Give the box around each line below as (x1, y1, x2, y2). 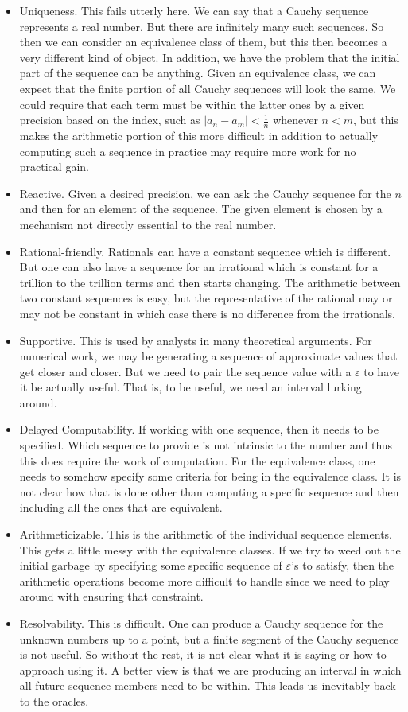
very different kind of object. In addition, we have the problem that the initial (19, 49, 400, 65)
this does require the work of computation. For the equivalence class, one (19, 452, 375, 469)
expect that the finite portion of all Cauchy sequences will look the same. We (19, 80, 396, 96)
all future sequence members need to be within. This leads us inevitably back (19, 677, 396, 694)
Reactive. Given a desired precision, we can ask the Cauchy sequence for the (19, 185, 391, 201)
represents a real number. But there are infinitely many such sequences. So (19, 18, 384, 34)
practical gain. (19, 158, 89, 175)
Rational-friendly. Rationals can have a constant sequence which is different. (19, 243, 391, 259)
